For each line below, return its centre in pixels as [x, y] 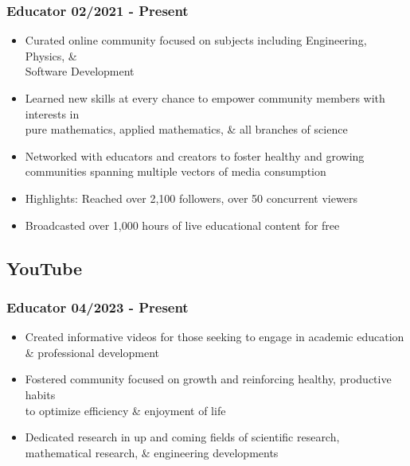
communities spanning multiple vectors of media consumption [176, 171]
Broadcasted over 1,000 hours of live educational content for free [182, 225]
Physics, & [51, 55]
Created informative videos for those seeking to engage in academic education [215, 337]
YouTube [45, 268]
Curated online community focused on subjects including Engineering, [196, 40]
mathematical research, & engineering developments [152, 452]
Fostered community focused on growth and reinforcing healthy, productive [208, 379]
